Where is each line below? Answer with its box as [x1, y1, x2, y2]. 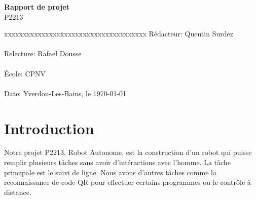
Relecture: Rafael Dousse [4, 48, 82, 59]
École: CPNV [4, 68, 46, 78]
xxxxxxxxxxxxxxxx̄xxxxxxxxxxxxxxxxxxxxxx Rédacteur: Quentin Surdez [4, 28, 233, 39]
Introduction [4, 117, 94, 138]
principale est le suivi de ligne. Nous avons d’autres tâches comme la [4, 167, 216, 177]
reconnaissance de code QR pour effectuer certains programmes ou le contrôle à [4, 177, 251, 187]
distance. [4, 186, 31, 197]
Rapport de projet [4, 2, 69, 12]
